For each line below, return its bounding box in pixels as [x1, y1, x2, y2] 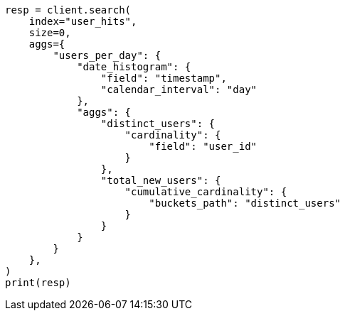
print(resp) [5, 277, 71, 288]
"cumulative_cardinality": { [124, 186, 287, 197]
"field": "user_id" [149, 141, 258, 152]
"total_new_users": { [100, 175, 221, 186]
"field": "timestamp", [100, 72, 227, 84]
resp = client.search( [5, 4, 132, 16]
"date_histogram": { [77, 61, 191, 72]
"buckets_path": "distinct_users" [149, 197, 341, 209]
